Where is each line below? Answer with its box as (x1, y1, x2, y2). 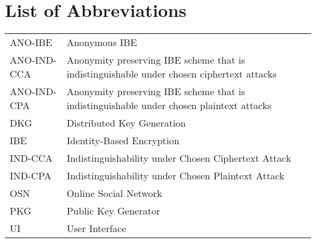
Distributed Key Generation (66, 116, 186, 130)
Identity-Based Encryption (66, 133, 180, 148)
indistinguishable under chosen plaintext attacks (66, 98, 272, 113)
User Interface (66, 221, 126, 236)
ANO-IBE (10, 35, 52, 50)
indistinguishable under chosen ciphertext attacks (66, 67, 277, 81)
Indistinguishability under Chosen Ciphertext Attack (66, 151, 291, 165)
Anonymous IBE (66, 35, 137, 50)
